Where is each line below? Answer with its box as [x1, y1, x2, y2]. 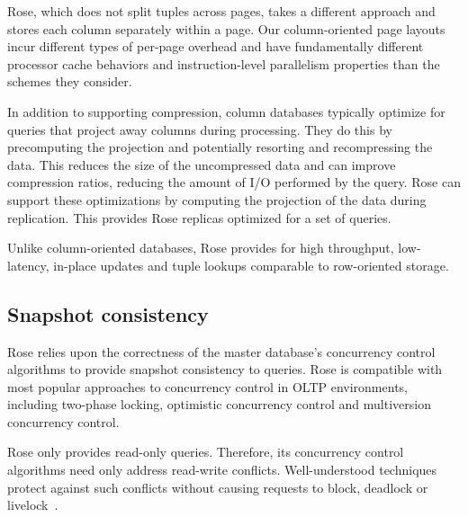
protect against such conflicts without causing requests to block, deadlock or [7, 477, 428, 496]
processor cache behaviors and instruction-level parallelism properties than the [7, 54, 440, 73]
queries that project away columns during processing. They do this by [7, 120, 392, 138]
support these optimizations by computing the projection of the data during [7, 190, 427, 209]
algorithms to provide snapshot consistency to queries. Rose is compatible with [7, 360, 443, 379]
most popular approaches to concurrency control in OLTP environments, [7, 377, 408, 396]
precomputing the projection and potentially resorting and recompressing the [7, 138, 433, 156]
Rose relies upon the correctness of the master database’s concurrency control [7, 342, 436, 361]
